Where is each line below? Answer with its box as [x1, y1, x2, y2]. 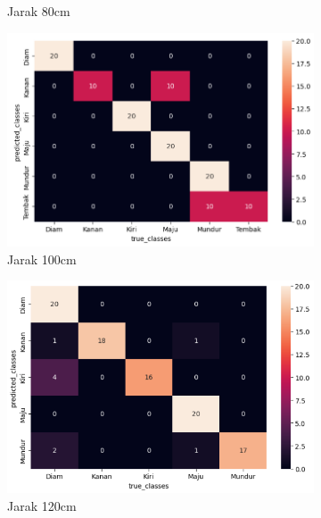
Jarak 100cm [7, 249, 77, 268]
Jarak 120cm [7, 496, 77, 514]
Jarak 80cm [7, 2, 70, 20]
